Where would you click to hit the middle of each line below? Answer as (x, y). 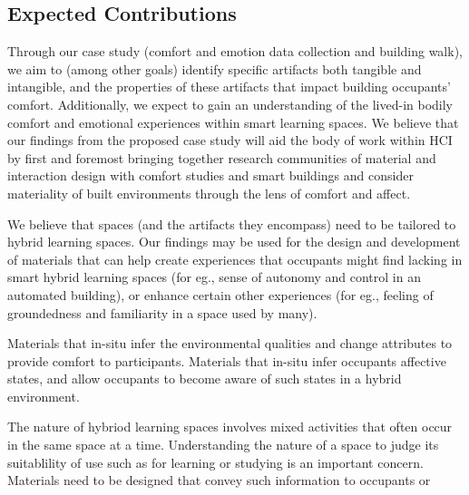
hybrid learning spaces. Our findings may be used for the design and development (234, 242)
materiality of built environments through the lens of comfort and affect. (209, 193)
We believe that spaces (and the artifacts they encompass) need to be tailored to (232, 223)
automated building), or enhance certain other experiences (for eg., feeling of (220, 294)
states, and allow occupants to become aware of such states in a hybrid (205, 379)
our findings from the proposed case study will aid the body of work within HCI (230, 140)
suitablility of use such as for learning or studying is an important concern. (215, 462)
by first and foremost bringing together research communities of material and (222, 157)
